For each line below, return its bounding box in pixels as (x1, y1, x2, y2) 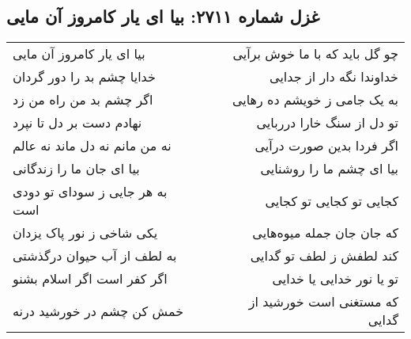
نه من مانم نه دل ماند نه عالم (13, 136, 172, 155)
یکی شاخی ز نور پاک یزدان (13, 223, 158, 242)
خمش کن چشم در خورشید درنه (13, 301, 184, 320)
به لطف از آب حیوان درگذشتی (13, 246, 177, 265)
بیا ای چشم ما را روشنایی (260, 159, 398, 178)
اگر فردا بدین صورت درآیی (255, 136, 398, 155)
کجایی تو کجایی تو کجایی (265, 191, 398, 210)
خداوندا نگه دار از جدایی (270, 67, 398, 86)
